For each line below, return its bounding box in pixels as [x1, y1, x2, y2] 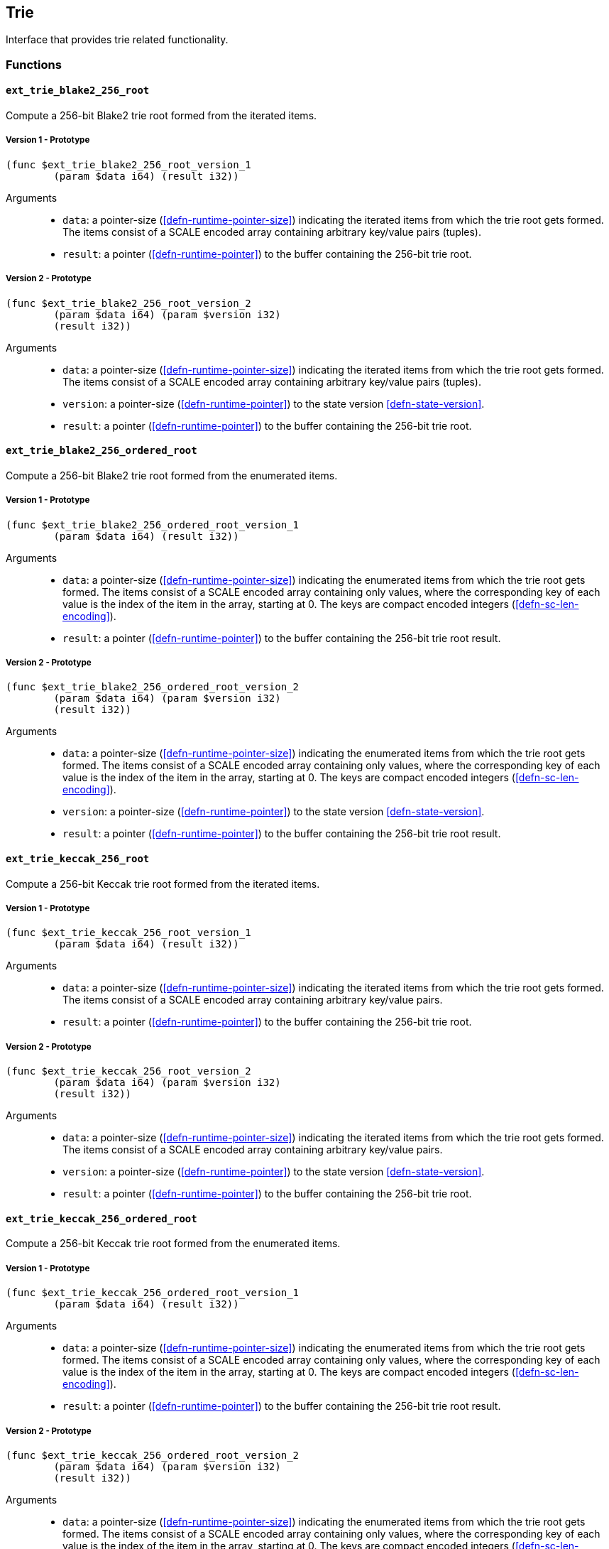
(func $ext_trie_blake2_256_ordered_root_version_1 [6, 518, 300, 531]
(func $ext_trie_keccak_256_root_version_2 [6, 1065, 251, 1077]
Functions [6, 57, 62, 72]
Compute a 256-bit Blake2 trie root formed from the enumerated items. [6, 469, 338, 482]
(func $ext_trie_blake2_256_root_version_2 [6, 297, 251, 309]
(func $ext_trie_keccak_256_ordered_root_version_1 [6, 1287, 300, 1299]
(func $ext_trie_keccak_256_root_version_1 [6, 927, 251, 939]
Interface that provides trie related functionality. [6, 33, 229, 46]
